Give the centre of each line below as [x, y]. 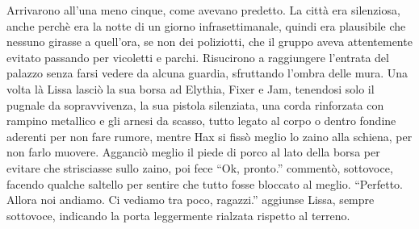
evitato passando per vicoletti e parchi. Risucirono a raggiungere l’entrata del [198, 57]
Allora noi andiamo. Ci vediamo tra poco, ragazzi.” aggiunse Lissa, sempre [191, 200]
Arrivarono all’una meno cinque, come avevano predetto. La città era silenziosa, [203, 10]
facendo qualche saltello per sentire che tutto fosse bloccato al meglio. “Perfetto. [205, 183]
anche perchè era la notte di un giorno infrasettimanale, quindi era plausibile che [206, 25]
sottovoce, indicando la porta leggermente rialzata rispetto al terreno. [178, 215]
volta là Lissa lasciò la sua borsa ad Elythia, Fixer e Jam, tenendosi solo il [191, 88]
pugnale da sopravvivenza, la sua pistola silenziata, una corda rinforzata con [195, 104]
